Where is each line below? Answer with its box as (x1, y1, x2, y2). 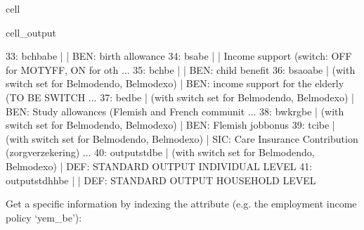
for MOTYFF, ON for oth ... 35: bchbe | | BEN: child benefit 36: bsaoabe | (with (6, 62, 356, 77)
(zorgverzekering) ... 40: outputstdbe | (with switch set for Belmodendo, (6, 145, 315, 160)
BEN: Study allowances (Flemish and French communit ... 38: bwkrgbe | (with (6, 103, 344, 118)
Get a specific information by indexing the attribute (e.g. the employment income (6, 196, 357, 211)
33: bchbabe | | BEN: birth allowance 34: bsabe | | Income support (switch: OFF (6, 49, 352, 63)
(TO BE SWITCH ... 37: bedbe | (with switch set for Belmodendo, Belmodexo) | (6, 89, 355, 104)
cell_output (6, 25, 56, 39)
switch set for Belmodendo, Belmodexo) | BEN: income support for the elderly (6, 76, 344, 91)
